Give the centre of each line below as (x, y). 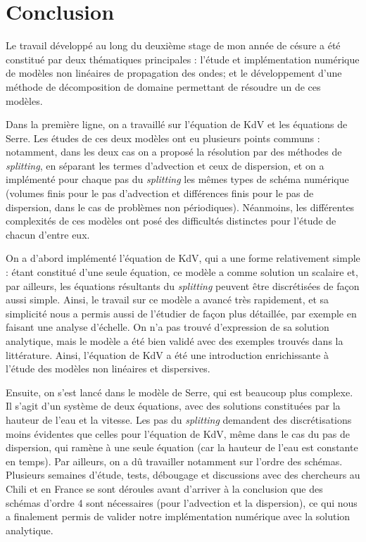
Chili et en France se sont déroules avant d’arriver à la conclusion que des (164, 488)
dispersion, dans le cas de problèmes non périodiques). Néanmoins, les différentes (180, 207)
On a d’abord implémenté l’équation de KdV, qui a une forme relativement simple (183, 258)
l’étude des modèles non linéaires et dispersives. (108, 368)
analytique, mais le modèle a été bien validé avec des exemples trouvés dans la (175, 341)
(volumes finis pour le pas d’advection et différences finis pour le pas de (160, 193)
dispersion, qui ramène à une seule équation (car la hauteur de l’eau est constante (182, 447)
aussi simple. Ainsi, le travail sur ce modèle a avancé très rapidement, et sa (168, 300)
